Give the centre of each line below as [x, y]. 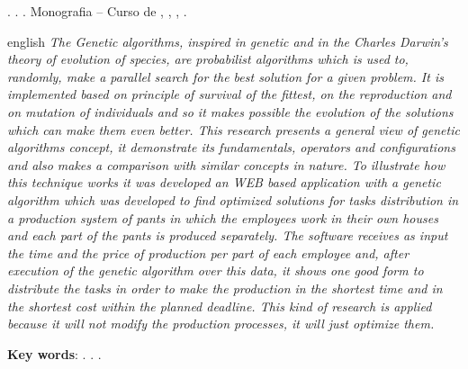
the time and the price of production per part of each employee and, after [208, 252]
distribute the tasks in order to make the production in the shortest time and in [225, 288]
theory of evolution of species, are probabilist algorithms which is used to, [208, 59]
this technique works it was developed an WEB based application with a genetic [224, 182]
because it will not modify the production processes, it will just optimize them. [221, 324]
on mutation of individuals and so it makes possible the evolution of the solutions [230, 111]
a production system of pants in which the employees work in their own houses [223, 217]
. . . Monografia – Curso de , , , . [97, 11]
